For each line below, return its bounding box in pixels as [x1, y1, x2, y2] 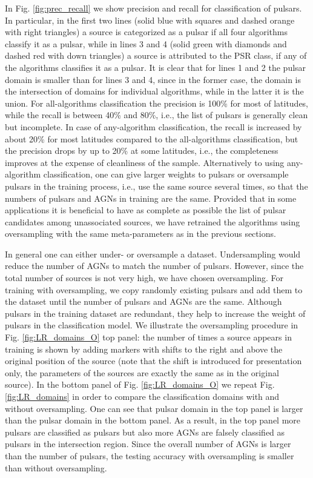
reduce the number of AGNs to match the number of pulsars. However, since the [5, 259, 304, 272]
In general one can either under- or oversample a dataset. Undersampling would [5, 247, 301, 260]
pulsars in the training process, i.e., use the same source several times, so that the [5, 179, 308, 192]
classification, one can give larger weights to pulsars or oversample [43, 168, 289, 181]
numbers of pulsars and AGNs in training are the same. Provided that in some [5, 191, 297, 204]
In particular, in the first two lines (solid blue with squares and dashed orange [5, 13, 295, 26]
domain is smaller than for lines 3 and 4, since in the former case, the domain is [5, 73, 301, 85]
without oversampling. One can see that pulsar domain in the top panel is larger [5, 402, 303, 414]
